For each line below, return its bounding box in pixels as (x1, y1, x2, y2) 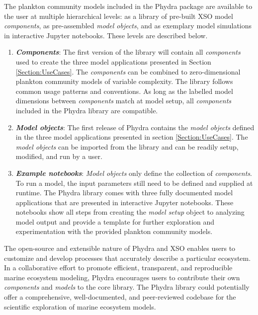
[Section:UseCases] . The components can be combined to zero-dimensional (15, 66, 241, 77)
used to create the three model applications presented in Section (15, 56, 211, 67)
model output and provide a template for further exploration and (15, 216, 215, 227)
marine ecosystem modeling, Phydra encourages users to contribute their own (4, 272, 240, 282)
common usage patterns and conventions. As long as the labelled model (15, 85, 233, 96)
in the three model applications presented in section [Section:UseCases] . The (15, 132, 248, 142)
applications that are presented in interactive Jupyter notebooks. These (15, 197, 234, 207)
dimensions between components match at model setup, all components (15, 95, 232, 106)
